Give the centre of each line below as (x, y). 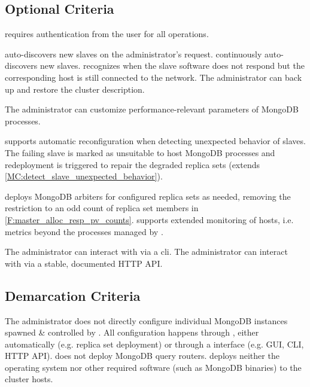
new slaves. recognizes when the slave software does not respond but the (172, 65)
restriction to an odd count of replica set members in (102, 208)
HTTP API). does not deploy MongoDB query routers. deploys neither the (142, 356)
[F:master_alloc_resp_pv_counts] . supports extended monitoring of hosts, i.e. (149, 219)
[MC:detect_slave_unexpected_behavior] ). (84, 176)
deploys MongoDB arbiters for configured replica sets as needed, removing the (148, 196)
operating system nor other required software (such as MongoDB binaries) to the (153, 367)
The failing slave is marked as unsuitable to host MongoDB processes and (140, 152)
